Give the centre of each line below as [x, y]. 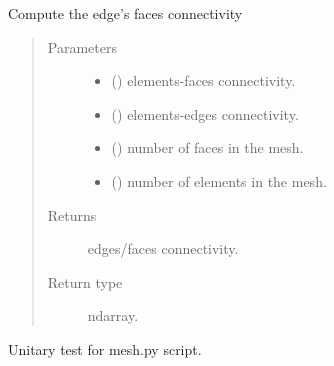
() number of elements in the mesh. [219, 180]
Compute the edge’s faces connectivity [125, 13]
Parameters [82, 46]
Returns [72, 214]
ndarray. [113, 315]
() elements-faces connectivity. [203, 80]
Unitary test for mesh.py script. [105, 348]
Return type [85, 281]
